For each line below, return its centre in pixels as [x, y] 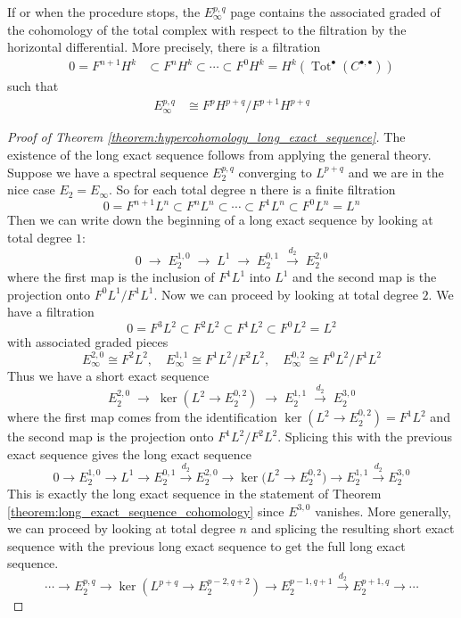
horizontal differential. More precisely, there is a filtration [164, 47]
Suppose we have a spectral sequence [108, 172]
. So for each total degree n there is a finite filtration [252, 190]
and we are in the [396, 172]
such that [33, 86]
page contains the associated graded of [335, 12]
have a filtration [51, 312]
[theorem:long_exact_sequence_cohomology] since [146, 511]
